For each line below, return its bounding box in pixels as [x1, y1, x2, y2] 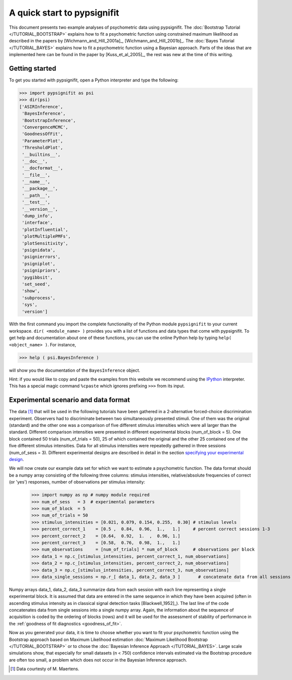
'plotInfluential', [22, 227, 68, 232]
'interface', [22, 220, 53, 225]
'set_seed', [22, 281, 51, 287]
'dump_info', [22, 213, 53, 219]
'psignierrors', [22, 254, 61, 260]
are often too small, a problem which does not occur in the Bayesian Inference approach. [9, 657, 187, 663]
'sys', [22, 302, 37, 307]
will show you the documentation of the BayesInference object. [9, 367, 141, 373]
